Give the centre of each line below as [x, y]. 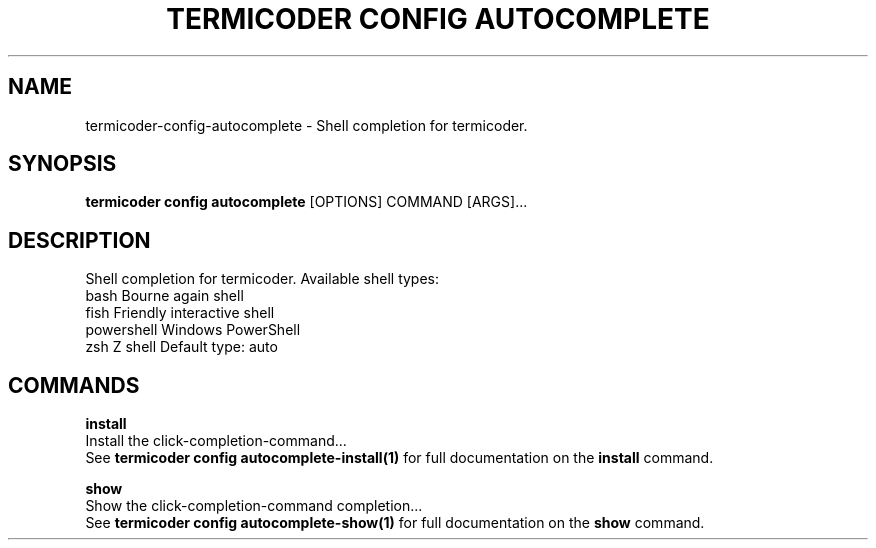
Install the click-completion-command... [216, 441]
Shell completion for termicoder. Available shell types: [262, 279]
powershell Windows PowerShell [193, 330]
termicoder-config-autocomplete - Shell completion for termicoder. [306, 125]
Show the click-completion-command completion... [254, 506]
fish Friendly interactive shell [180, 313]
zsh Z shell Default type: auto [181, 347]
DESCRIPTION [79, 240]
